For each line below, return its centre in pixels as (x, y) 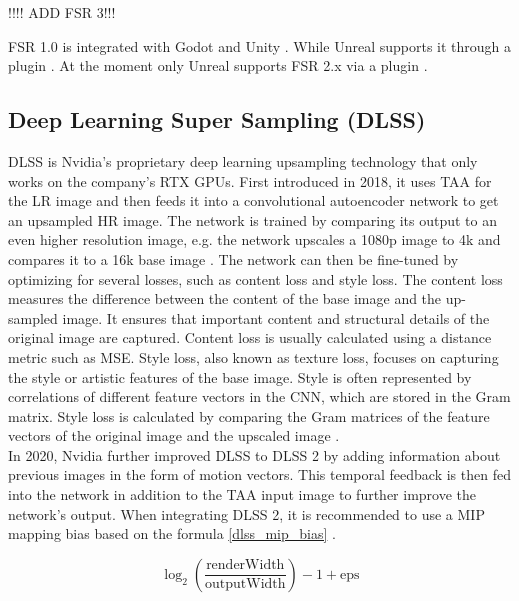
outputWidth (245, 584)
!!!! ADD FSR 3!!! (62, 12)
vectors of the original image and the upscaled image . (174, 435)
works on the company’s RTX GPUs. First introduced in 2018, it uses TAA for (250, 180)
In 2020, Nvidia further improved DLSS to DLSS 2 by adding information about (254, 454)
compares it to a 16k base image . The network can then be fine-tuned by (233, 258)
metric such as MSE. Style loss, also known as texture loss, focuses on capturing (253, 356)
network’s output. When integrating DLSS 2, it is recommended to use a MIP (246, 513)
